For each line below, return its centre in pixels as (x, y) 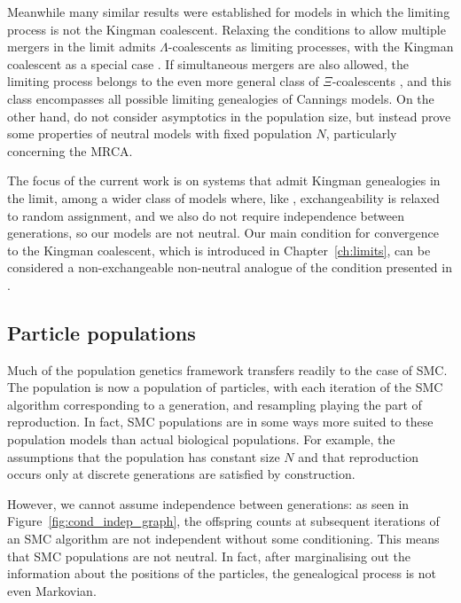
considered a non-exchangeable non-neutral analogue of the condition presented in (230, 267)
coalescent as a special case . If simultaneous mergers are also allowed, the (208, 63)
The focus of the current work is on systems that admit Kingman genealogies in (224, 180)
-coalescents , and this (392, 81)
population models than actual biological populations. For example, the (201, 439)
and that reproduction (359, 456)
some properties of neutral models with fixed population (160, 133)
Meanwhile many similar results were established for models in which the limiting (229, 12)
